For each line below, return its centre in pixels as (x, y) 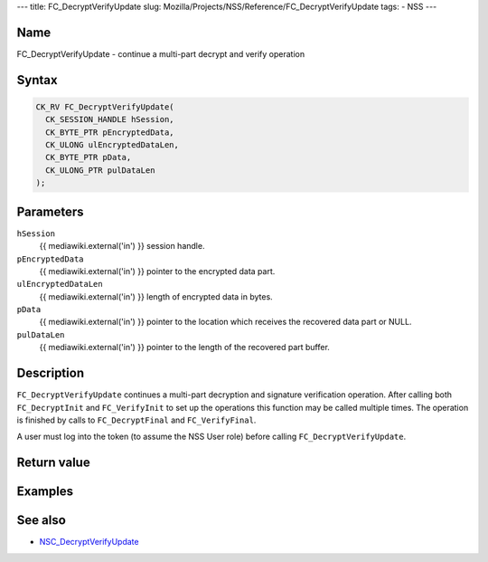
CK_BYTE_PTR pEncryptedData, (110, 132)
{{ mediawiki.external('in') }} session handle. (122, 246)
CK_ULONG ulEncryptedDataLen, (113, 145)
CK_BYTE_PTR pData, (89, 157)
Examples (45, 492)
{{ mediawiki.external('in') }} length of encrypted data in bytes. (156, 296)
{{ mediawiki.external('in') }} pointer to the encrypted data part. (157, 271)
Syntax (37, 80)
